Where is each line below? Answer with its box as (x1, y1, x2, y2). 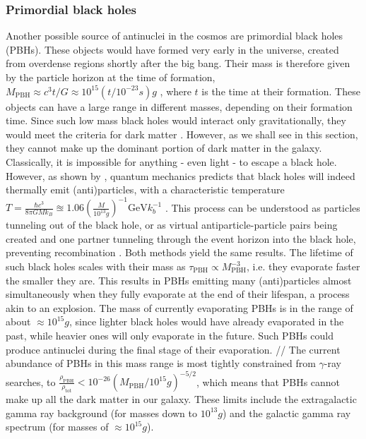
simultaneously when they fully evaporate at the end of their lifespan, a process (6, 287, 350, 301)
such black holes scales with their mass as (6, 259, 186, 274)
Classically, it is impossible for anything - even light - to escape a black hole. (6, 154, 337, 169)
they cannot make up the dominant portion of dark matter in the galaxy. (6, 140, 322, 155)
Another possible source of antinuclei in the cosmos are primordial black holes (6, 28, 343, 43)
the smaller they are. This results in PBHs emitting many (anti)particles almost (6, 272, 352, 287)
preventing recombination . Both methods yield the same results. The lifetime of (6, 245, 353, 260)
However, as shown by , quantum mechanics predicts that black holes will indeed (6, 168, 355, 183)
